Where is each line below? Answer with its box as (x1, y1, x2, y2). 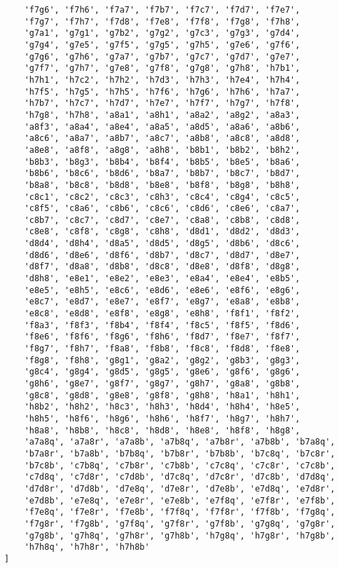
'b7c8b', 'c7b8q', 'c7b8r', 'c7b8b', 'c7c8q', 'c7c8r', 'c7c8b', (24, 460, 335, 471)
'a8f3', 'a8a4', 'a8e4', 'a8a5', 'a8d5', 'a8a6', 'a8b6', (24, 121, 300, 132)
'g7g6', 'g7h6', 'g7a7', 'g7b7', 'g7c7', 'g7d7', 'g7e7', (24, 51, 300, 62)
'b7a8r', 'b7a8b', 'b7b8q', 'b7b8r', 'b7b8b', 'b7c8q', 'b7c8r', (24, 448, 335, 459)
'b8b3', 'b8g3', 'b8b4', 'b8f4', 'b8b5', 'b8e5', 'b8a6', (24, 156, 300, 167)
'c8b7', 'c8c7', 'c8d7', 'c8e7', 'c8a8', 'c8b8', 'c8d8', (24, 215, 300, 225)
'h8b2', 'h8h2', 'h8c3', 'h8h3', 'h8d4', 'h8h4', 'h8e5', (24, 402, 300, 412)
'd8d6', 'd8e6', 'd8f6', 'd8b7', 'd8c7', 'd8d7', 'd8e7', (24, 250, 300, 260)
